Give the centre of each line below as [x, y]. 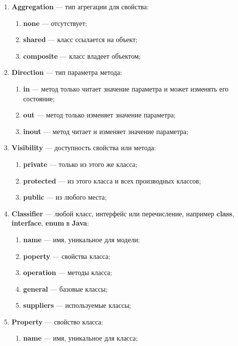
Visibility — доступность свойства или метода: [84, 148]
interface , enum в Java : [50, 223]
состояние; [39, 98]
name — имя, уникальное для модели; [82, 239]
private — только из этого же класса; [80, 164]
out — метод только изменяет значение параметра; [99, 115]
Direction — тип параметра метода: [67, 72]
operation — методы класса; [68, 272]
